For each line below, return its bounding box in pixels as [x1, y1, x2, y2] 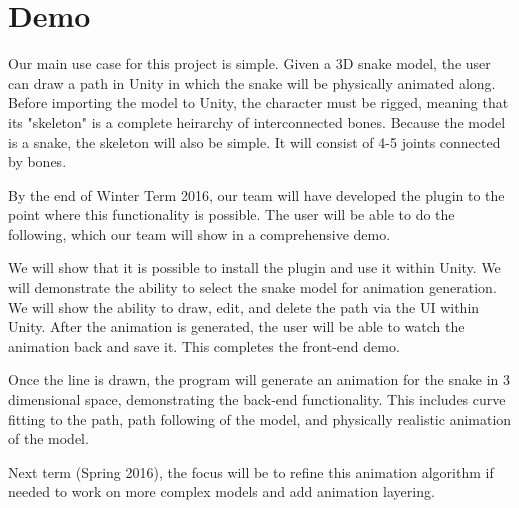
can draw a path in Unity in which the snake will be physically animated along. [8, 72, 496, 93]
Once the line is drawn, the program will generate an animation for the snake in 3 [8, 369, 511, 390]
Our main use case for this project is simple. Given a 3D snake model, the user [8, 53, 491, 74]
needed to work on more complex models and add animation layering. [8, 481, 435, 502]
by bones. [8, 151, 67, 172]
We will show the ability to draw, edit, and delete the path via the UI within [8, 296, 480, 317]
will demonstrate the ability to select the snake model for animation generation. [8, 277, 497, 298]
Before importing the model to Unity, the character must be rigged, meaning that [8, 92, 509, 113]
